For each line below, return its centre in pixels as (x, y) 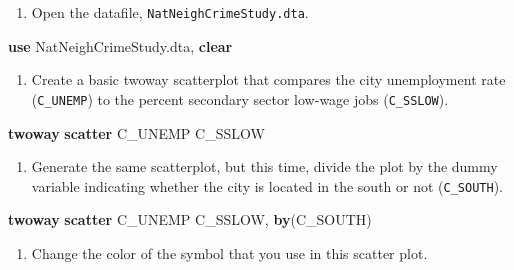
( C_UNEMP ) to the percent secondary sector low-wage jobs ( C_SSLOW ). (240, 98)
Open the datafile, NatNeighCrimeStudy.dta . (170, 12)
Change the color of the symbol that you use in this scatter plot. (229, 252)
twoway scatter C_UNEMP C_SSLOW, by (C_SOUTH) (190, 219)
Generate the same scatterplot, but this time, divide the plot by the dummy (264, 166)
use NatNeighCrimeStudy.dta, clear (120, 45)
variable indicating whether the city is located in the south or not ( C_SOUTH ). (267, 185)
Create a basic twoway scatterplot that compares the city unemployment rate (268, 79)
